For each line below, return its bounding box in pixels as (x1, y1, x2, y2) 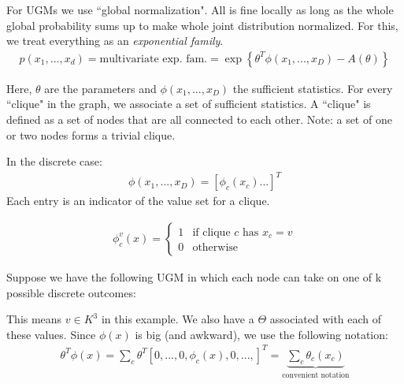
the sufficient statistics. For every (232, 80, 393, 96)
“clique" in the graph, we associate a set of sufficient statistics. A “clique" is (6, 95, 371, 112)
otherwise (192, 242, 239, 254)
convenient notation (282, 371, 350, 379)
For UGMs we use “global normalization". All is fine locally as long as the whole (6, 2, 394, 17)
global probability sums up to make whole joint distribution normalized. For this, (6, 17, 398, 33)
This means (6, 311, 62, 327)
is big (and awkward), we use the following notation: (135, 326, 388, 342)
